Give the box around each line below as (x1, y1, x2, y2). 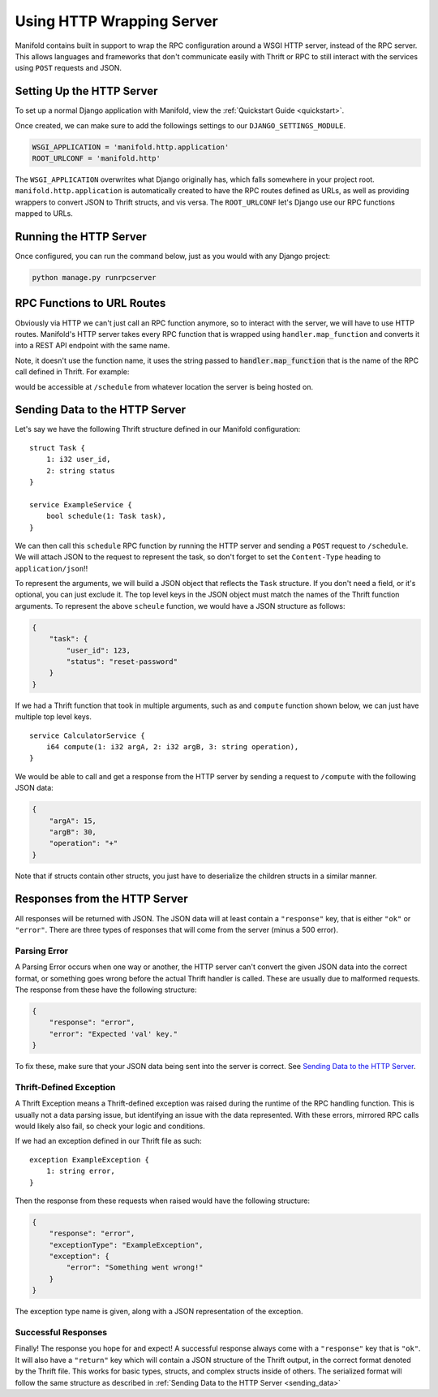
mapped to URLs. (15, 209, 73, 218)
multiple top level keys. (15, 712, 92, 722)
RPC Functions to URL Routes (15, 296, 166, 310)
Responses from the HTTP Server (15, 892, 188, 906)
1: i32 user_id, (45, 455, 111, 464)
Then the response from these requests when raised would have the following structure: (15, 1196, 311, 1205)
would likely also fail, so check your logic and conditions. (15, 1121, 206, 1131)
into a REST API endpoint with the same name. (15, 341, 170, 351)
